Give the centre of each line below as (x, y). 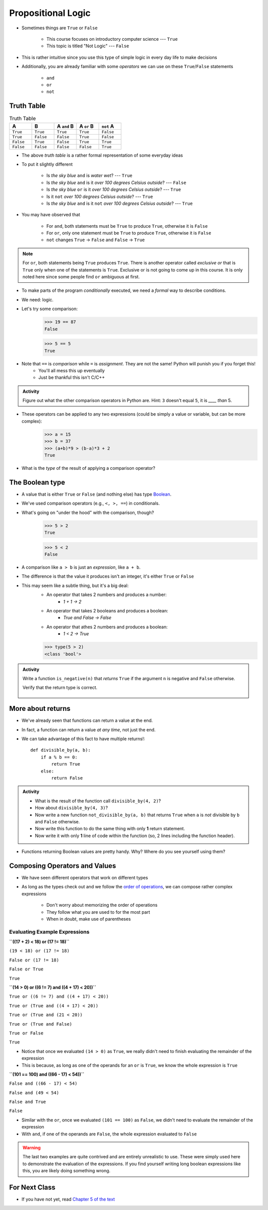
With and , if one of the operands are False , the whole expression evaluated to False (109, 1134)
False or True (26, 969)
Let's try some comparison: (50, 309)
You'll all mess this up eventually (72, 370)
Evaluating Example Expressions (49, 932)
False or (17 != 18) (34, 960)
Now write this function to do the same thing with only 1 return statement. (110, 829)
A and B (65, 126)
